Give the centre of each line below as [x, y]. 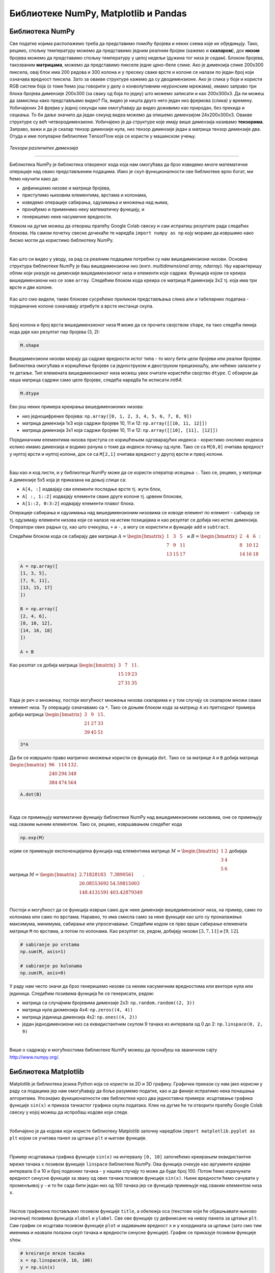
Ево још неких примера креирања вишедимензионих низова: [77, 407]
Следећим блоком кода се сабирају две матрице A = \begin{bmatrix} [87, 536]
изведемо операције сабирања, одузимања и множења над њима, [95, 202]
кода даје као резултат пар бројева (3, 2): [55, 332]
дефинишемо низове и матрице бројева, [66, 188]
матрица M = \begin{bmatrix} [43, 875]
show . [16, 1239]
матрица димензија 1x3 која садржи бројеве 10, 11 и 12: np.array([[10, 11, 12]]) [115, 423]
